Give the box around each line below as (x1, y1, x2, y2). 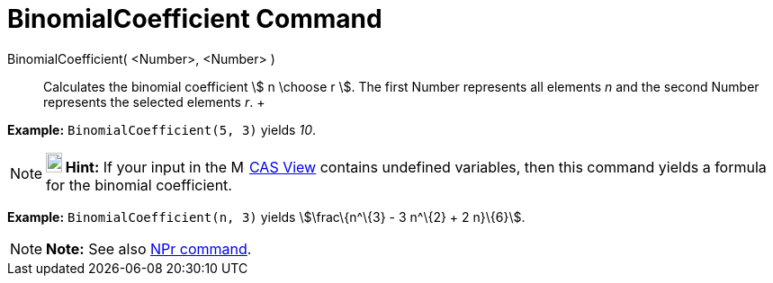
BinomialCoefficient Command (7, 4, 382, 34)
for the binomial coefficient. (46, 175, 232, 194)
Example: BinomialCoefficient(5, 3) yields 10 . (7, 121, 317, 137)
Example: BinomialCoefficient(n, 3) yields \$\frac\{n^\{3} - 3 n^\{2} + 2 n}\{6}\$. (7, 208, 526, 225)
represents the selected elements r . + (43, 93, 265, 110)
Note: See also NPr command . (46, 239, 252, 258)
